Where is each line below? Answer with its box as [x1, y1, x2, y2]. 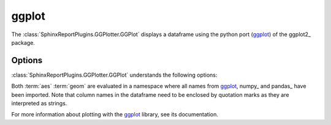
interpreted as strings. [11, 100, 67, 107]
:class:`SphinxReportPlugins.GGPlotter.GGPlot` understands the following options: [11, 71, 218, 78]
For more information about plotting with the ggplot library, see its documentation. [11, 111, 219, 118]
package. [11, 39, 35, 46]
